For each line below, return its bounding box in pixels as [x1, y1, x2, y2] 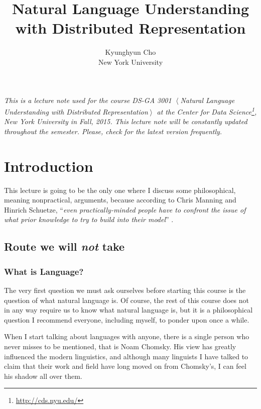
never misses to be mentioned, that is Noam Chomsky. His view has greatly [4, 341, 236, 351]
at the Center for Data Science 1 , [157, 105, 257, 117]
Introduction [4, 155, 93, 176]
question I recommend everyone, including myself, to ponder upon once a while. [4, 314, 249, 325]
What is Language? [4, 265, 84, 277]
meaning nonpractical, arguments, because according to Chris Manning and [4, 194, 236, 205]
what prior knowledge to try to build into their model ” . [4, 214, 174, 225]
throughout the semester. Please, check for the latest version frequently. [4, 126, 222, 136]
